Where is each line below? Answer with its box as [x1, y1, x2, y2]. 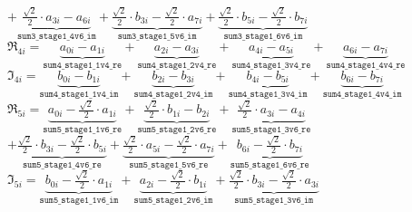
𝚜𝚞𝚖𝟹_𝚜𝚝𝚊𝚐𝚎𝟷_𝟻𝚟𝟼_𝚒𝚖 [117, 32, 197, 42]
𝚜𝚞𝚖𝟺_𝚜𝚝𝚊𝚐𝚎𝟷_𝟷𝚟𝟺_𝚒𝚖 [39, 90, 119, 100]
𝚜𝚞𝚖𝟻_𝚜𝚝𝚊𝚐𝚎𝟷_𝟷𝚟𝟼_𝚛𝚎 [43, 125, 123, 135]
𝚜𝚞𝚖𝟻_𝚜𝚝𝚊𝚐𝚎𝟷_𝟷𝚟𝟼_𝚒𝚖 [39, 196, 119, 206]
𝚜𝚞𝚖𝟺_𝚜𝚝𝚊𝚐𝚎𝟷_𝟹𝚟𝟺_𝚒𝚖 [228, 90, 308, 100]
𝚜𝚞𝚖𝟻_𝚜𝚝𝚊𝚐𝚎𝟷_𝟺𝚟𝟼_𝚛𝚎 [22, 160, 102, 170]
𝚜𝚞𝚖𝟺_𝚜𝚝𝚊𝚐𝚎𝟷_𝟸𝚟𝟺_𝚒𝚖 [133, 90, 213, 100]
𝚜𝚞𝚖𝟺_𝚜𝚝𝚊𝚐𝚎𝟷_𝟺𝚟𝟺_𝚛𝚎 [326, 61, 406, 71]
